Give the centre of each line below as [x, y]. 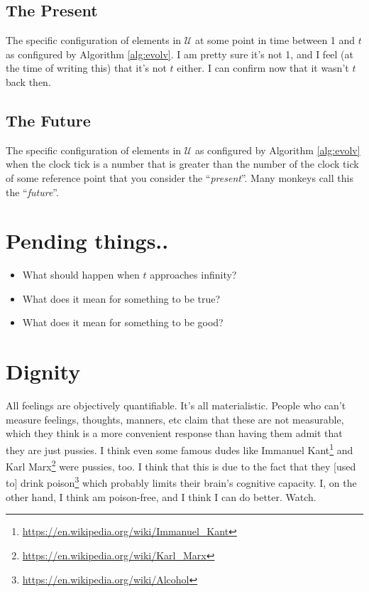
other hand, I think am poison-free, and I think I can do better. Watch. [161, 496]
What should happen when [81, 275]
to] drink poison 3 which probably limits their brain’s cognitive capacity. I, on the [181, 482]
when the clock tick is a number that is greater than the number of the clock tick [182, 164]
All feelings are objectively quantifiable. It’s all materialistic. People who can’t [176, 405]
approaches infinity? [193, 275]
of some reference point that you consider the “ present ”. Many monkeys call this [180, 177]
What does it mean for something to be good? [123, 322]
